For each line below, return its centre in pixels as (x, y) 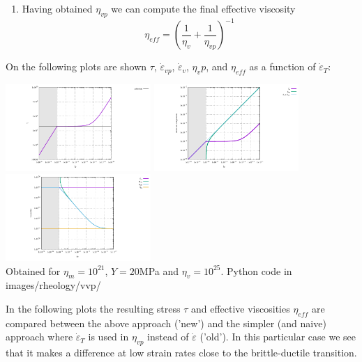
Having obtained (57, 8)
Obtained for (33, 270)
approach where (39, 337)
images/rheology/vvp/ (53, 285)
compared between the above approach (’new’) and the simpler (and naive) (166, 323)
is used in (108, 337)
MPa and (159, 270)
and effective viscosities (240, 309)
